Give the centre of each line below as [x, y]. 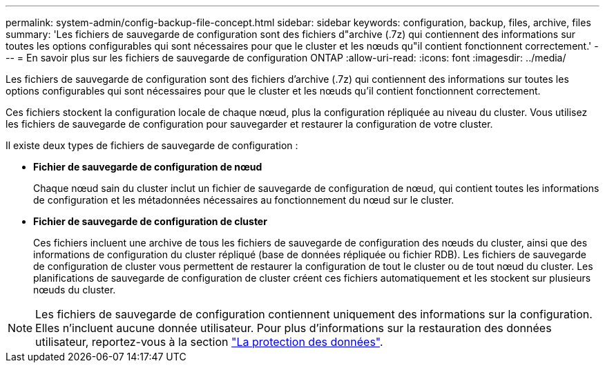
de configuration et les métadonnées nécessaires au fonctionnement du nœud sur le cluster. [244, 200]
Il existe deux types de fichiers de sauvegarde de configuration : [152, 145]
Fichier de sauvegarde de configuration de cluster [150, 221]
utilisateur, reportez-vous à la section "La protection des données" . [209, 342]
